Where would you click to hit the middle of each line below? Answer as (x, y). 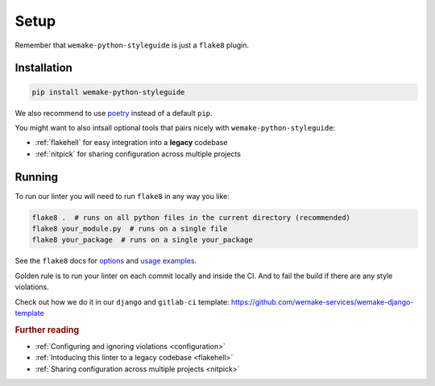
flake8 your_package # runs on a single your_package (142, 240)
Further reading (47, 330)
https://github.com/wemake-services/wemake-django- (322, 301)
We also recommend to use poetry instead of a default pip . (114, 113)
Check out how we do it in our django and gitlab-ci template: (122, 301)
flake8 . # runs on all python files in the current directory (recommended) (191, 217)
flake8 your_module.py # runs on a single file (130, 228)
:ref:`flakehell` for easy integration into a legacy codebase (131, 143)
